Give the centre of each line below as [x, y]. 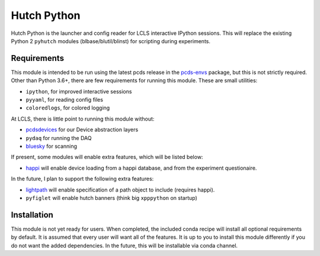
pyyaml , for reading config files [65, 100]
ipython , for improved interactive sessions [79, 91]
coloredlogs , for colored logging [68, 108]
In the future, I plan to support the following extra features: [82, 179]
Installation [32, 215]
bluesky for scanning [51, 146]
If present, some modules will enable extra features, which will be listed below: [107, 157]
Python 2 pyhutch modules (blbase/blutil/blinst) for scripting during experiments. [111, 41]
